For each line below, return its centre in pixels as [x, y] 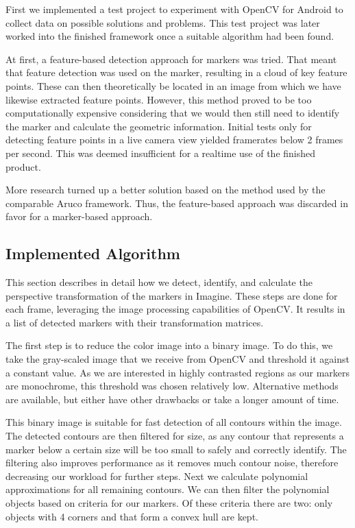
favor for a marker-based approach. [79, 216]
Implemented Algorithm [93, 253]
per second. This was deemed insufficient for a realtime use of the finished [161, 153]
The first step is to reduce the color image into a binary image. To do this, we [169, 345]
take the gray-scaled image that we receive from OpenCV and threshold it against [178, 359]
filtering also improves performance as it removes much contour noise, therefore [172, 463]
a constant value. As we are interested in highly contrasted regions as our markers [178, 372]
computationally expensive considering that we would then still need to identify [173, 113]
